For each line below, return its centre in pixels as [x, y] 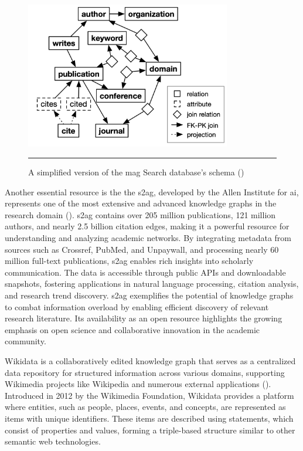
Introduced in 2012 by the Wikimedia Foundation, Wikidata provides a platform [149, 395]
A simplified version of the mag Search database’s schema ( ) [136, 172]
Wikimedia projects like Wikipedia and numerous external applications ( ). [138, 384]
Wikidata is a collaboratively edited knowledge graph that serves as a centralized [150, 360]
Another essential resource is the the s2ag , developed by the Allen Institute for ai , [152, 191]
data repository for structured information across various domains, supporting [145, 372]
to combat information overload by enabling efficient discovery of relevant [137, 306]
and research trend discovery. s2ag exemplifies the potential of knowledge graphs [149, 295]
